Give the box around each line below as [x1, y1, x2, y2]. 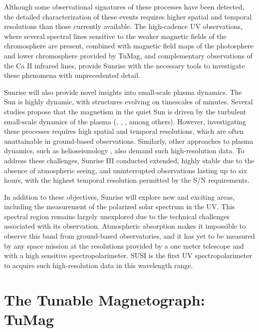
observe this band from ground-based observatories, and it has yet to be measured [4, 231, 255, 241]
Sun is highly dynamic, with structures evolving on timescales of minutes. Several [4, 96, 253, 107]
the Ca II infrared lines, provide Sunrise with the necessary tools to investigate [4, 60, 245, 70]
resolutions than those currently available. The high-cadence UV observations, [4, 21, 243, 31]
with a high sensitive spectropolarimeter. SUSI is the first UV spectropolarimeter [4, 250, 252, 261]
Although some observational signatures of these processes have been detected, [4, 1, 245, 11]
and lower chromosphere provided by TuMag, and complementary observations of [4, 50, 253, 60]
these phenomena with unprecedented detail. [4, 70, 140, 80]
